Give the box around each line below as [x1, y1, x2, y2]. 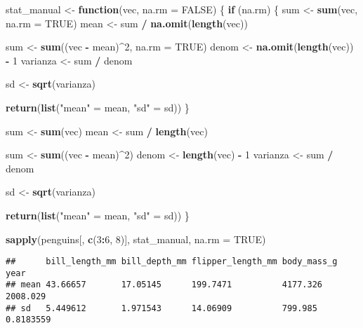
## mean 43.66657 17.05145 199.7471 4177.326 [6, 280, 323, 290]
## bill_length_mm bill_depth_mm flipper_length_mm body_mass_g [6, 257, 338, 267]
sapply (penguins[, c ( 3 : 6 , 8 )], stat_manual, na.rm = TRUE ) [6, 231, 266, 246]
